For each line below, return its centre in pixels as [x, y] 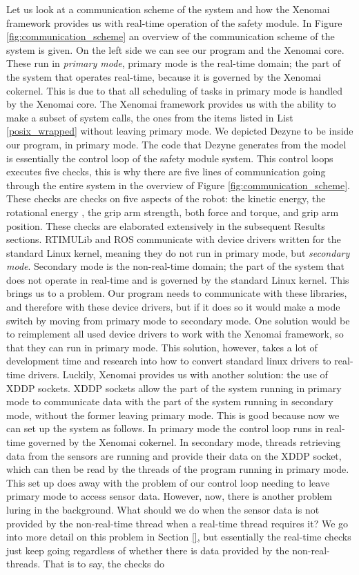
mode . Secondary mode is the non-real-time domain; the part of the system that [175, 266]
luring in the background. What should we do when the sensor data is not [163, 509]
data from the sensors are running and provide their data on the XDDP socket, [174, 455]
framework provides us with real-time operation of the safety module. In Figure [174, 22]
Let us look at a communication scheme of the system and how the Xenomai [168, 9]
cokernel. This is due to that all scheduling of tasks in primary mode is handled [175, 90]
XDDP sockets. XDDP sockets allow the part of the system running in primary [174, 388]
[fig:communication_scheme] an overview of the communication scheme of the [171, 36]
